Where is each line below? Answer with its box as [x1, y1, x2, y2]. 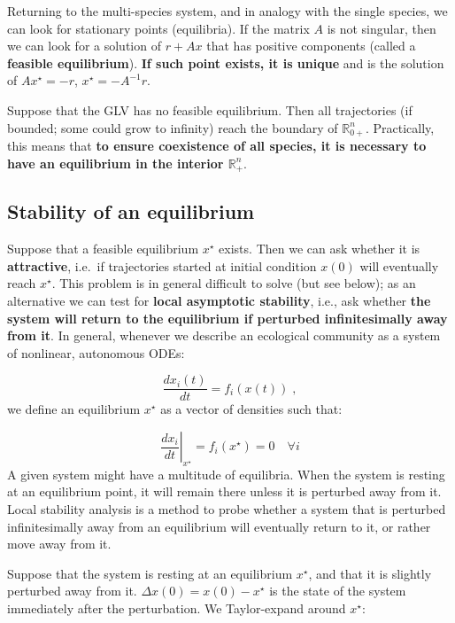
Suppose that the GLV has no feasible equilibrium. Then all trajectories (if [7, 100, 413, 119]
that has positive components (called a [206, 36, 416, 55]
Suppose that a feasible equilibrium [7, 239, 199, 258]
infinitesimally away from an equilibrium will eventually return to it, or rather [7, 517, 431, 535]
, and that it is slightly [308, 564, 432, 582]
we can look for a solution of [7, 36, 161, 55]
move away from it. [7, 534, 112, 553]
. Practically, [365, 118, 435, 136]
